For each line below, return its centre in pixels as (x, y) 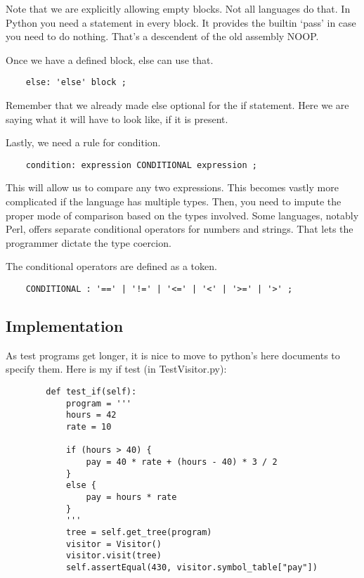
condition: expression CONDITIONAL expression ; (141, 165)
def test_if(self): (91, 392)
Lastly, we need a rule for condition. (83, 142)
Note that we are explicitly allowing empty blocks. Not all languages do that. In (178, 8)
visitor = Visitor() (113, 544)
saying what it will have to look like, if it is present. (117, 118)
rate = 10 (89, 427)
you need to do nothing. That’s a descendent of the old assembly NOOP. (162, 36)
